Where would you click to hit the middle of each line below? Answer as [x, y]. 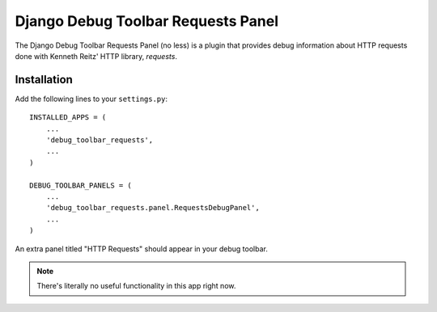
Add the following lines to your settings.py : [91, 99]
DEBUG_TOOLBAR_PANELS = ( [81, 185]
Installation [44, 80]
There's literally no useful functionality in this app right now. [136, 286]
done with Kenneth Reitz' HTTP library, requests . [96, 56]
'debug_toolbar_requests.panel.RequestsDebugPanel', [153, 208]
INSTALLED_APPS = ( [68, 118]
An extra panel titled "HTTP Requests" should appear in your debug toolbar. [142, 249]
